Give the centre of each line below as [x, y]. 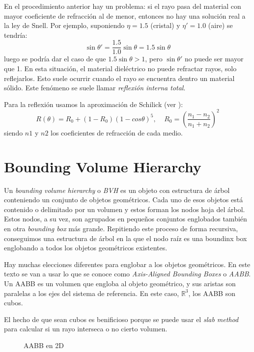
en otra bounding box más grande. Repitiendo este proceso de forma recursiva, [121, 228]
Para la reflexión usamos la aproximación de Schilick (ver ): [94, 104]
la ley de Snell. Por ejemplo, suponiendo [64, 25]
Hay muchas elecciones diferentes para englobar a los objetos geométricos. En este [127, 264]
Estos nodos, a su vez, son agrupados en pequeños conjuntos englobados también [126, 219]
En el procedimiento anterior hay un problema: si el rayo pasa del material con [123, 6]
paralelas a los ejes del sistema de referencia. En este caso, [92, 293]
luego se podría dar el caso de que [55, 59]
